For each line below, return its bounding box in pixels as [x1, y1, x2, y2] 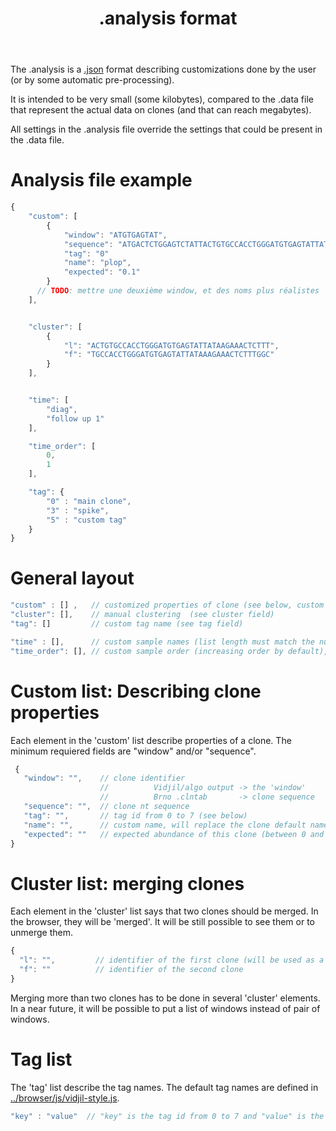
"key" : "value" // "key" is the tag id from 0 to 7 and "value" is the [10, 1111, 325, 1121]
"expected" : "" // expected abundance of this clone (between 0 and [23, 829, 325, 839]
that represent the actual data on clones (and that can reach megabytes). [10, 104, 312, 116]
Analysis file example [10, 169, 193, 192]
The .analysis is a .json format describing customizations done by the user [10, 63, 317, 76]
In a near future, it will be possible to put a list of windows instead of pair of [10, 1002, 321, 1014]
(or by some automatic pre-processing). [10, 74, 175, 86]
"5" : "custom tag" [46, 515, 128, 525]
